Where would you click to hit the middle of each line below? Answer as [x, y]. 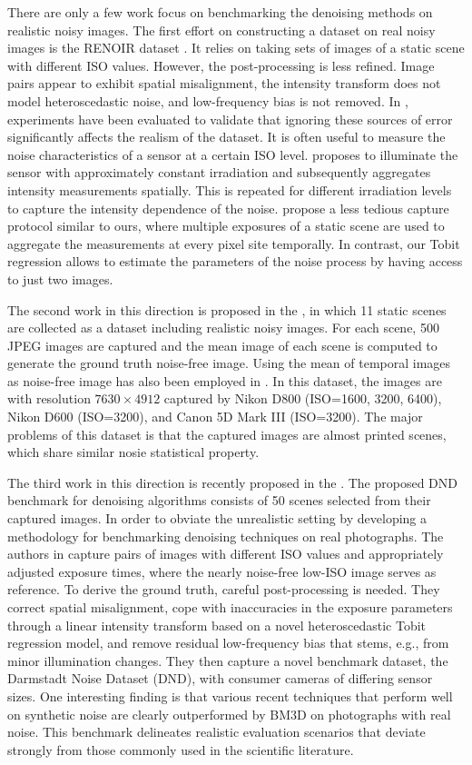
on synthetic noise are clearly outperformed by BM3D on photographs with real [229, 714]
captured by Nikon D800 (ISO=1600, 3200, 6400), [303, 398]
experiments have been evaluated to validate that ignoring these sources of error [230, 119]
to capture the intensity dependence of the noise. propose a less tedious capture [228, 208]
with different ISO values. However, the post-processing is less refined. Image [221, 65]
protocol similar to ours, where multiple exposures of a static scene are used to [226, 226]
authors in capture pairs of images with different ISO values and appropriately [226, 554]
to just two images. [60, 278]
